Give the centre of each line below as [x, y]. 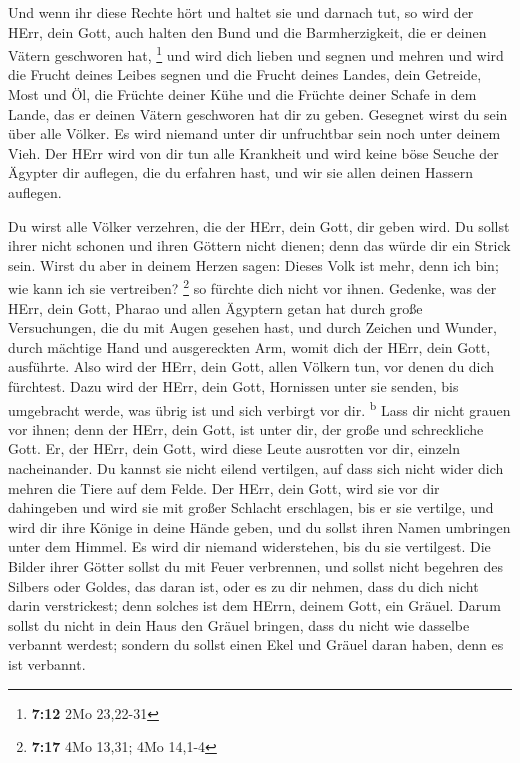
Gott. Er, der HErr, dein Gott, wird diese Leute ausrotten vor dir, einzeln [234, 448]
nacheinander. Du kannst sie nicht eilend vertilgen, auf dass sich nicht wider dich [256, 468]
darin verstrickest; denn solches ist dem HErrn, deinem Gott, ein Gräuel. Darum [254, 605]
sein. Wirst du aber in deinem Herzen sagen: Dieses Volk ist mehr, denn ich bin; [253, 264]
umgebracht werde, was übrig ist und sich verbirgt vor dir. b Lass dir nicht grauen [259, 408]
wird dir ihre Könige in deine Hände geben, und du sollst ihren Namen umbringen [259, 526]
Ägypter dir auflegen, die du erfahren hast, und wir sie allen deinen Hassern [240, 172]
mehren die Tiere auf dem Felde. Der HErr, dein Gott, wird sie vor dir [224, 487]
